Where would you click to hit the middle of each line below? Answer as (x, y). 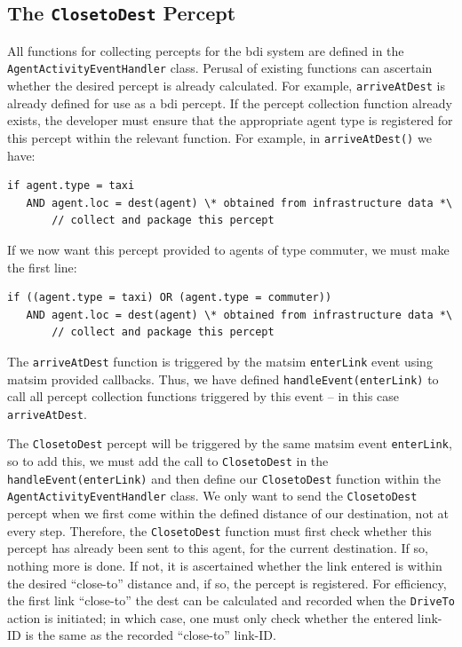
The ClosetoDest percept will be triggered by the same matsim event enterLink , (230, 443)
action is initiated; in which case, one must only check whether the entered (211, 617)
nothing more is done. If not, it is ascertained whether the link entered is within (225, 565)
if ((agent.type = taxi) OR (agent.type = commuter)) (170, 298)
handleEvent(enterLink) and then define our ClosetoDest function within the (224, 478)
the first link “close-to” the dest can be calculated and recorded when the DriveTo (231, 600)
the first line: (42, 267)
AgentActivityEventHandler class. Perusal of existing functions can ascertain (220, 68)
